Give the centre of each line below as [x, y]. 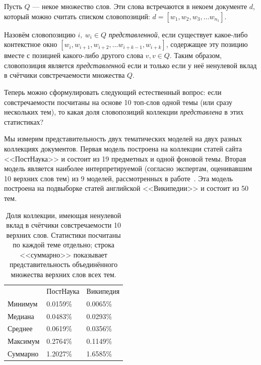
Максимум [24, 341]
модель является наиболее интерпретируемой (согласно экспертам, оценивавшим [128, 168]
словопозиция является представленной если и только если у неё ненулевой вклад [130, 65]
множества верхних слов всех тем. [63, 274]
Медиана [21, 316]
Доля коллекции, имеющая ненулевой [63, 215]
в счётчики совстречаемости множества [64, 75]
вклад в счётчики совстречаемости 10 [64, 225]
